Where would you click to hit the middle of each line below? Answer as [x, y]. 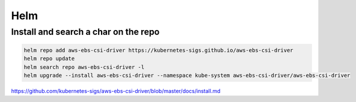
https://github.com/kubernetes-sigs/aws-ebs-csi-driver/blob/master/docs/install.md [116, 91]
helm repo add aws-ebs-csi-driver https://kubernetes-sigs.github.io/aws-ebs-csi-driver [159, 50]
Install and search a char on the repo [85, 32]
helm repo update [49, 59]
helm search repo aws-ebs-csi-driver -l [84, 67]
